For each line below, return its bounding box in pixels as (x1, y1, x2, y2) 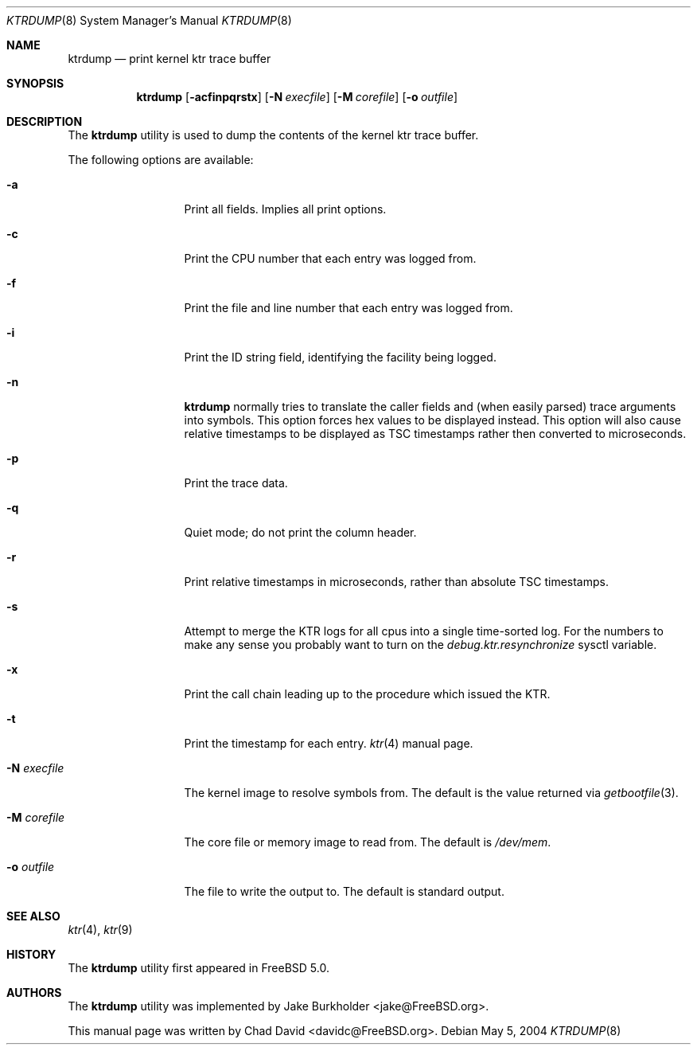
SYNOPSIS (6, 76, 64, 90)
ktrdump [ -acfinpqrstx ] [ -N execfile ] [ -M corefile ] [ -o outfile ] (136, 90, 458, 104)
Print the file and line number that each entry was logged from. (184, 301, 513, 315)
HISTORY (6, 947, 56, 961)
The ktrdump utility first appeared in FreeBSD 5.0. (68, 961, 329, 975)
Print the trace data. (184, 476, 288, 490)
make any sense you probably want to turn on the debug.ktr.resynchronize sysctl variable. (184, 638, 657, 651)
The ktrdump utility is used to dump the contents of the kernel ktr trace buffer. (68, 128, 479, 142)
